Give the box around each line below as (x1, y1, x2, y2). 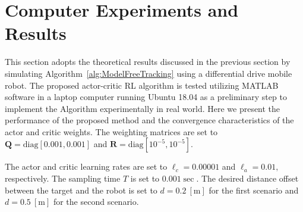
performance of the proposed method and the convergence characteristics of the (5, 114, 294, 126)
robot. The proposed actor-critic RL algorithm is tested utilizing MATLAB (5, 79, 279, 91)
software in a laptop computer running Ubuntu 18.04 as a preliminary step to (5, 91, 287, 103)
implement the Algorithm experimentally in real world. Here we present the (5, 102, 280, 114)
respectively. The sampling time (5, 172, 121, 185)
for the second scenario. (53, 195, 139, 208)
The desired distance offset (201, 172, 299, 185)
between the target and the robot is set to (5, 183, 157, 196)
